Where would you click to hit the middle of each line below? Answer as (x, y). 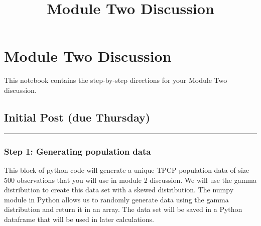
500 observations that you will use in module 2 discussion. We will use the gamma (130, 180)
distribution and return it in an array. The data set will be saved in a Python (123, 209)
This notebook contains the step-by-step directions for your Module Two (116, 80)
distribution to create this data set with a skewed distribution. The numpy (119, 190)
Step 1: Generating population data (78, 151)
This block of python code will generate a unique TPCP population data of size (127, 169)
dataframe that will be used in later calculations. (79, 219)
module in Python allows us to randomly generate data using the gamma (116, 199)
